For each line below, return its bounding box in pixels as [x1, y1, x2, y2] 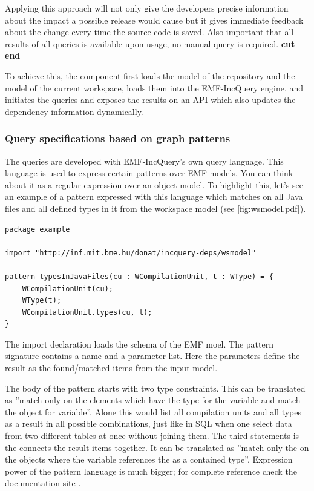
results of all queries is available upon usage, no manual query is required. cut [5, 37, 295, 50]
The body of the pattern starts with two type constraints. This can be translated [5, 381, 306, 394]
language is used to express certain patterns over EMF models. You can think [5, 166, 293, 179]
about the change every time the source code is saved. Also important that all [5, 25, 294, 38]
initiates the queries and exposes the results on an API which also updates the [5, 93, 296, 106]
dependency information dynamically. [5, 105, 143, 117]
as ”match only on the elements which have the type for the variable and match [5, 394, 301, 406]
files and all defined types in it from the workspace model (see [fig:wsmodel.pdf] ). [5, 202, 306, 214]
